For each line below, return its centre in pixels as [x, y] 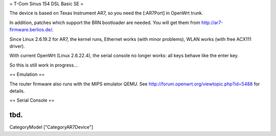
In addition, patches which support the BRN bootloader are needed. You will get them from [105, 22]
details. [17, 91]
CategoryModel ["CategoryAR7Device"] [51, 127]
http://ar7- [212, 22]
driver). [17, 46]
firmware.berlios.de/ [31, 30]
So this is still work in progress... [43, 65]
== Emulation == [27, 75]
